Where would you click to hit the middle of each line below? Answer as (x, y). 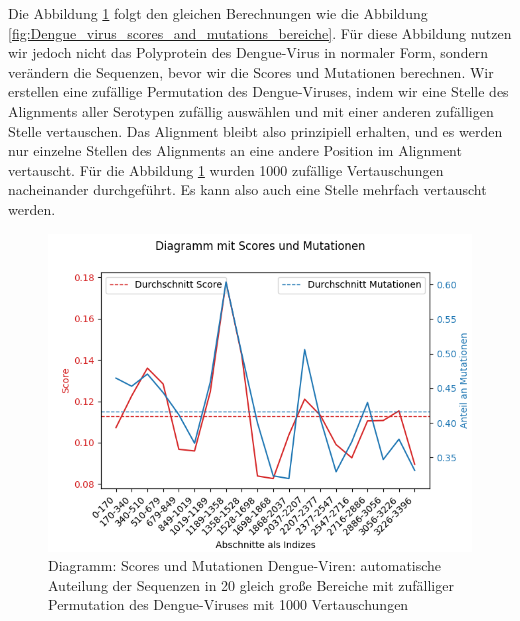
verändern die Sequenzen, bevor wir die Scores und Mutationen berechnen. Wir (251, 71)
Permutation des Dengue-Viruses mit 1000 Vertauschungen (228, 604)
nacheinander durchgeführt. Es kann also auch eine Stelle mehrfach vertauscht (247, 189)
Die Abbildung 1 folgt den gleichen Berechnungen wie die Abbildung (218, 13)
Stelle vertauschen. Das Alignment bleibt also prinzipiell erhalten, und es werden (255, 130)
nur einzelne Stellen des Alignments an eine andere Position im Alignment (235, 150)
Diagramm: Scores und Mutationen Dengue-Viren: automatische (245, 565)
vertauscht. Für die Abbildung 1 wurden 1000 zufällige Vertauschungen (226, 169)
